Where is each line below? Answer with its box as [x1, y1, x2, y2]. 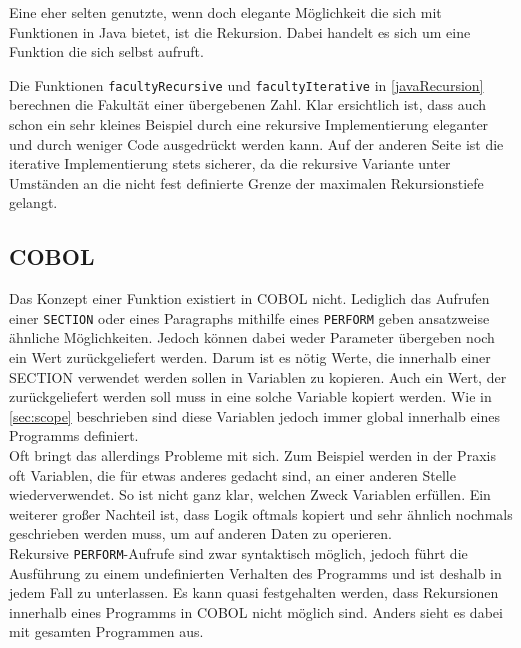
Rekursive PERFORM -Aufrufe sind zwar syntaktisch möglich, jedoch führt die [9, 542, 468, 563]
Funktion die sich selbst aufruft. [9, 41, 204, 62]
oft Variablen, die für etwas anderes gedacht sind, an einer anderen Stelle [9, 464, 456, 485]
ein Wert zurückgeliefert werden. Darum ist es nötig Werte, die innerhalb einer [9, 347, 491, 368]
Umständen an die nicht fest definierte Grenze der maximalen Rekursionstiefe [9, 172, 484, 193]
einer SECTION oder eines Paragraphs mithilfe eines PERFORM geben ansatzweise [9, 307, 490, 328]
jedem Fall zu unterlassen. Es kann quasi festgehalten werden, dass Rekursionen [9, 582, 499, 603]
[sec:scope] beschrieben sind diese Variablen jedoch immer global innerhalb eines [9, 405, 501, 426]
